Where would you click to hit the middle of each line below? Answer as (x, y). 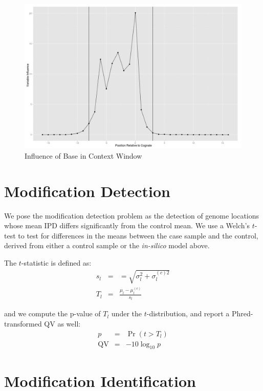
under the (126, 313)
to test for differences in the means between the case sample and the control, (138, 235)
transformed (23, 323)
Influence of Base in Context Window (83, 155)
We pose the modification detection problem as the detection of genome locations (132, 215)
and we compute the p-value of (52, 313)
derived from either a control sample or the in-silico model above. (107, 245)
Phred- (243, 313)
